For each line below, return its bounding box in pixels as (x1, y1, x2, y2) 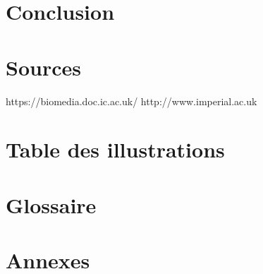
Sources (6, 52, 81, 81)
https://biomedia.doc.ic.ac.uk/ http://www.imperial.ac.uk (6, 93, 257, 108)
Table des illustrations (6, 135, 225, 164)
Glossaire (6, 190, 97, 219)
